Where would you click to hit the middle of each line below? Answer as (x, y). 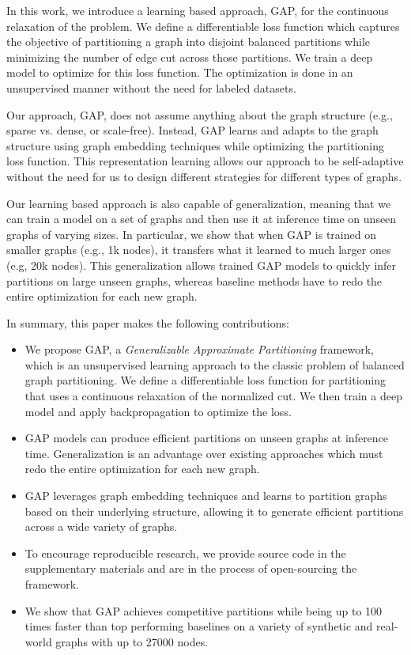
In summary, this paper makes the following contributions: (148, 322)
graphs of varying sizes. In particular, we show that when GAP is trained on (191, 234)
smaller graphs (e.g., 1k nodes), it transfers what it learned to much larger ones (199, 250)
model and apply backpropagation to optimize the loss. (158, 411)
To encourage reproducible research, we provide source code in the (185, 553)
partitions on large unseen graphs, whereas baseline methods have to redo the (194, 280)
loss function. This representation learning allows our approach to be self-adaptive (205, 161)
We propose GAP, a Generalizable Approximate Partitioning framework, (199, 349)
